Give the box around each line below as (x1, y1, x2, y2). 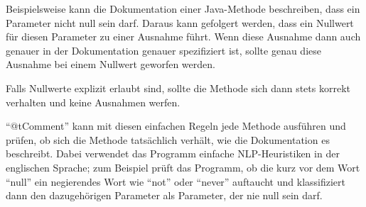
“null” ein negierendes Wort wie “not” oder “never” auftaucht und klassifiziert (6, 174, 345, 189)
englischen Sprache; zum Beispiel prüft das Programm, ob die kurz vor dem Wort (6, 160, 360, 174)
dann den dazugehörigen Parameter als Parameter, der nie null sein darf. (6, 188, 323, 203)
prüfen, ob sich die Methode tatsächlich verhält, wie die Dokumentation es (6, 132, 330, 147)
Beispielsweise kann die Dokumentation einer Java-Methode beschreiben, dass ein (6, 1, 360, 16)
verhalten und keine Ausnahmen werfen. (6, 94, 181, 109)
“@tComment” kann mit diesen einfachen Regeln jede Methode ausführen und (6, 118, 346, 133)
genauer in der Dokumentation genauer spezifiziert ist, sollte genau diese (6, 43, 321, 57)
